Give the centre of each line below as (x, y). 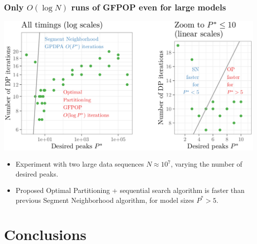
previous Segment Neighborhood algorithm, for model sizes (105, 200)
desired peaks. (37, 173)
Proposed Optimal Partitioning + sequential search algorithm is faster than (130, 190)
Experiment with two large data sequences (80, 164)
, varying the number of (207, 164)
